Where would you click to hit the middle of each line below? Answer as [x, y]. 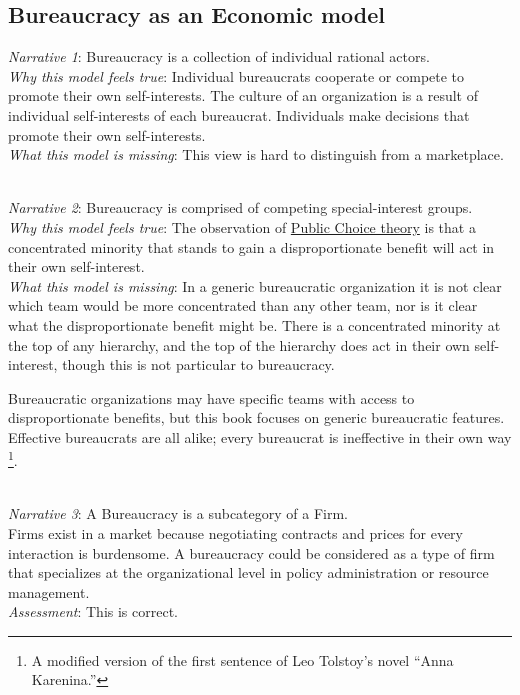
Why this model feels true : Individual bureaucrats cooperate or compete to [236, 75]
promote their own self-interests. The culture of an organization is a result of [243, 95]
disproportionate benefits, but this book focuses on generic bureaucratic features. [256, 417]
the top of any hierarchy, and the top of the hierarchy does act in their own [239, 344]
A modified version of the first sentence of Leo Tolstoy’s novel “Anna [242, 659]
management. [49, 591]
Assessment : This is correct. [93, 611]
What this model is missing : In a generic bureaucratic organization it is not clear [255, 285]
